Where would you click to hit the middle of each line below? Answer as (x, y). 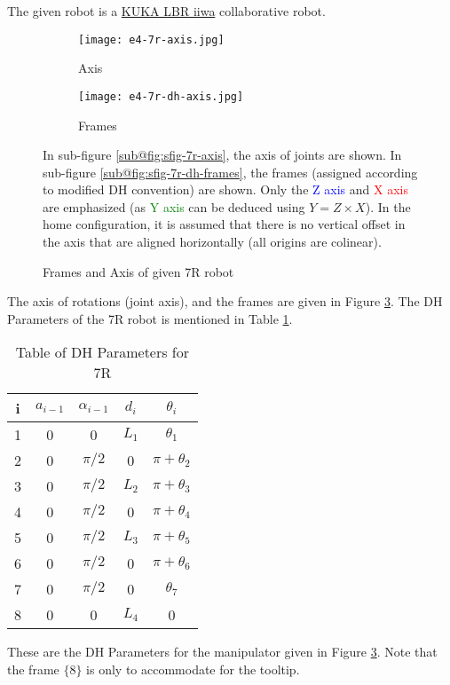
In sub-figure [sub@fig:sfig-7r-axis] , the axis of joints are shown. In (222, 155)
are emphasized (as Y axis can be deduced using (174, 206)
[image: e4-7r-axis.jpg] (151, 39)
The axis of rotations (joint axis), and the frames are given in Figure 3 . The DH (225, 301)
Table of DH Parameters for (103, 352)
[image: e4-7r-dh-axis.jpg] (161, 96)
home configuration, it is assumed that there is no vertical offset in (224, 224)
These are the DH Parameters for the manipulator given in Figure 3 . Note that (222, 652)
